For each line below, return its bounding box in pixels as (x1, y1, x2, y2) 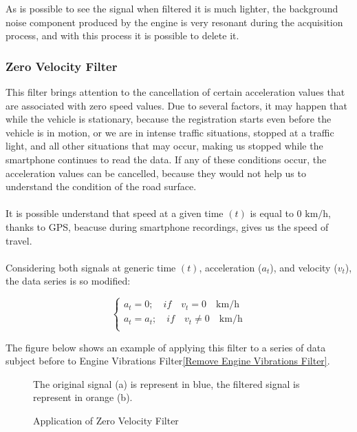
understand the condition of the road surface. (6, 179, 197, 194)
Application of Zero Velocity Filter (33, 413, 179, 427)
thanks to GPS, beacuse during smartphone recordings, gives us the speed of (6, 219, 329, 234)
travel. (6, 233, 32, 247)
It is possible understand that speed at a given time (6, 206, 224, 220)
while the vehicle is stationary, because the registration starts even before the (6, 112, 332, 126)
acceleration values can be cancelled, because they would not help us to (6, 165, 306, 180)
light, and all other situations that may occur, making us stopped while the (6, 138, 323, 153)
